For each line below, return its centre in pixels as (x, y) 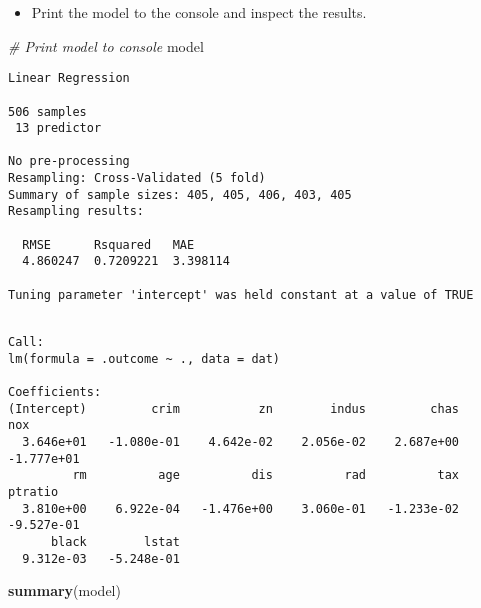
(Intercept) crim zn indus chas (234, 408)
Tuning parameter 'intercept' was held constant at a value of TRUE (241, 294)
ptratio (33, 491)
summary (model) (64, 590)
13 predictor (58, 128)
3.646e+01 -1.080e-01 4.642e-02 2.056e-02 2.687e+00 (241, 441)
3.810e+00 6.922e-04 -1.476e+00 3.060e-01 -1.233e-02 (241, 508)
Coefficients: (55, 392)
